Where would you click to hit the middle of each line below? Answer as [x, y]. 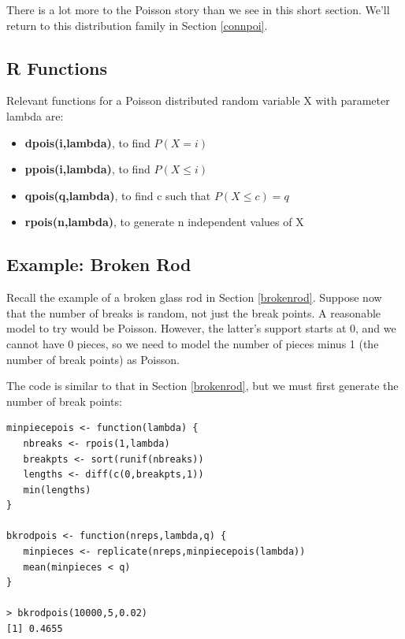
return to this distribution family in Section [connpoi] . [137, 25]
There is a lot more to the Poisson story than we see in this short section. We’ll [198, 9]
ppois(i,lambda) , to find [87, 169]
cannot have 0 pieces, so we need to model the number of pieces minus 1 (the [193, 343]
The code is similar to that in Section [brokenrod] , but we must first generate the [202, 386]
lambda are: [35, 115]
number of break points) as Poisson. [93, 359]
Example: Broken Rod [99, 264]
